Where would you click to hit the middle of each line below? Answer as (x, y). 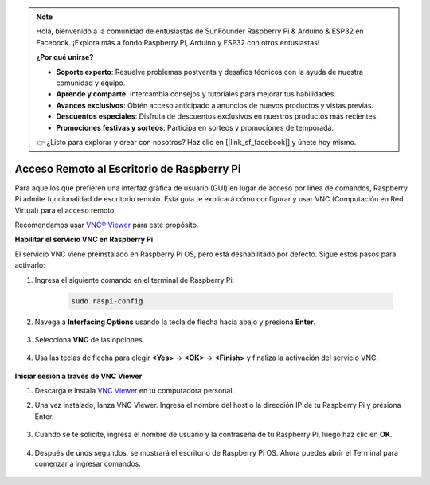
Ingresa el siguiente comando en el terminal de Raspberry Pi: (135, 280)
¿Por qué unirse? (65, 57)
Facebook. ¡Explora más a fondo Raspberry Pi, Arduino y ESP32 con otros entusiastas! (178, 42)
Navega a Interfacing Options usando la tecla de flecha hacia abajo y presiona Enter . (175, 322)
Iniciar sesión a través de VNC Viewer (78, 376)
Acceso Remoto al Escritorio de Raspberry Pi (128, 168)
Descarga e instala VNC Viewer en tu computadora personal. (135, 391)
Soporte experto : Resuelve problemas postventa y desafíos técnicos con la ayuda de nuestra (210, 72)
